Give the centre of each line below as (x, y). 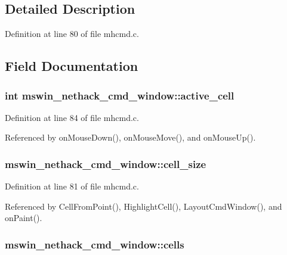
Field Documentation (72, 66)
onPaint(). (24, 218)
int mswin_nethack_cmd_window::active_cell (120, 95)
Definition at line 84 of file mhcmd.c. (72, 117)
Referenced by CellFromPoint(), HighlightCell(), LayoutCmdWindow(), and (143, 206)
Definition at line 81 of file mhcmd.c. (72, 186)
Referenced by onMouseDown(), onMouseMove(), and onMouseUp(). (130, 137)
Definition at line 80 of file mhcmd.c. (72, 34)
